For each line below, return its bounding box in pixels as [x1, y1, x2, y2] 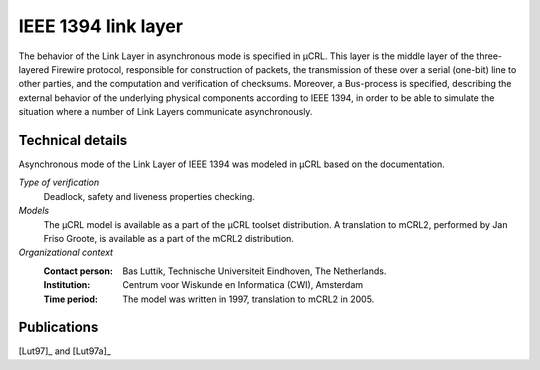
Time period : [43, 293, 99, 305]
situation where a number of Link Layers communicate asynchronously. [18, 106, 313, 118]
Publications [18, 319, 99, 336]
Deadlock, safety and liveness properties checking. [43, 190, 255, 202]
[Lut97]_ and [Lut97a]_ [18, 345, 112, 357]
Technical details [18, 131, 128, 149]
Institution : [43, 279, 91, 291]
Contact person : [43, 265, 114, 277]
